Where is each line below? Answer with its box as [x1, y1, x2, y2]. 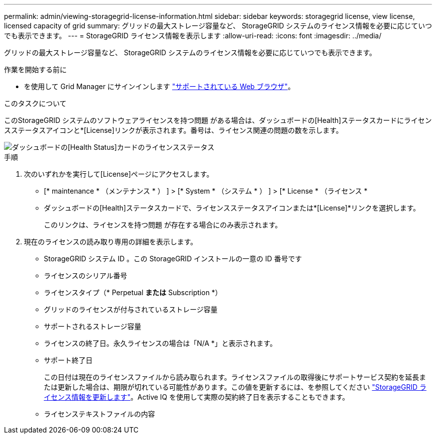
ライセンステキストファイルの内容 [44, 410, 155, 418]
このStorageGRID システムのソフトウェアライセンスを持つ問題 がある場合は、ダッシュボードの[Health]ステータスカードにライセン [4, 116, 432, 124]
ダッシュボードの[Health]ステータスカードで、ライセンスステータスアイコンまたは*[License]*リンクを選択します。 [44, 204, 420, 212]
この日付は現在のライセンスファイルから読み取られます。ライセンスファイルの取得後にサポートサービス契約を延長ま [44, 373, 427, 381]
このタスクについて [4, 99, 67, 108]
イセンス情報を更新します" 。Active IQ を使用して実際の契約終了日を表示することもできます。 [44, 393, 349, 401]
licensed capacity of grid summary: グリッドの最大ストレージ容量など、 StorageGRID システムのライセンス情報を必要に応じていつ [4, 21, 432, 30]
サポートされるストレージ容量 [44, 322, 141, 330]
